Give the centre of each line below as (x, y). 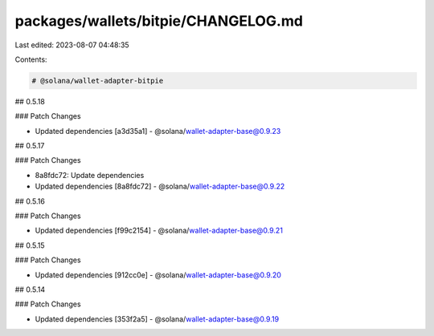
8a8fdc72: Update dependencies (90, 175)
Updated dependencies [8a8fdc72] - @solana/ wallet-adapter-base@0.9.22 (160, 186)
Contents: (31, 59)
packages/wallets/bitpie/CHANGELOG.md (159, 21)
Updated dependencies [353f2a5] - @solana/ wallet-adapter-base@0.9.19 (157, 319)
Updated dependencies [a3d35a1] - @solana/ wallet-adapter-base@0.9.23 (158, 131)
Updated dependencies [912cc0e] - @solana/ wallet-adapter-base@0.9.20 (158, 275)
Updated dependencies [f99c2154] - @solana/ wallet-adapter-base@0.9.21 (159, 231)
